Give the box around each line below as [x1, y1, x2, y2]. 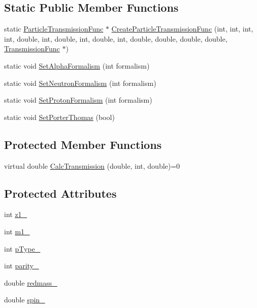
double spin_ [4, 294, 45, 305]
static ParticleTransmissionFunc [4, 23, 104, 34]
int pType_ [4, 243, 41, 254]
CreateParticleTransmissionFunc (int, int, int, [111, 23, 253, 34]
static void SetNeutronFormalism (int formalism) [4, 77, 156, 88]
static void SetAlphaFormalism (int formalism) [4, 60, 150, 71]
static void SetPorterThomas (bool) [4, 111, 115, 122]
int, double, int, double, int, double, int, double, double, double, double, [4, 33, 228, 44]
